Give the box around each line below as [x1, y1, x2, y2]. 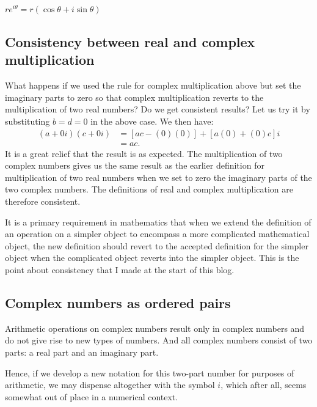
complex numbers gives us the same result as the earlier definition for [5, 159, 264, 172]
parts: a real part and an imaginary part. [5, 345, 159, 358]
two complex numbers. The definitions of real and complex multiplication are [5, 183, 293, 196]
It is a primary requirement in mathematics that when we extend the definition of [5, 215, 312, 228]
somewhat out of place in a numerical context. [5, 390, 178, 403]
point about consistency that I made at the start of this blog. [5, 263, 235, 276]
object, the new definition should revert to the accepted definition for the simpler [5, 239, 308, 252]
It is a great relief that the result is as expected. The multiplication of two [5, 147, 283, 159]
